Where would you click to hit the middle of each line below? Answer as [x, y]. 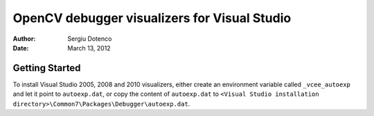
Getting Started [47, 68]
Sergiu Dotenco [90, 39]
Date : [21, 48]
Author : [24, 39]
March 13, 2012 [89, 48]
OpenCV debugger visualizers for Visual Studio [152, 18]
